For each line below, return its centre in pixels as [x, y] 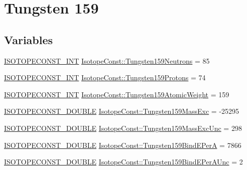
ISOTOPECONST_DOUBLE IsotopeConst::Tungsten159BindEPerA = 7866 [123, 145]
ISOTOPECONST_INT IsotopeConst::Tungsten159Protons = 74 [105, 77]
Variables [29, 39]
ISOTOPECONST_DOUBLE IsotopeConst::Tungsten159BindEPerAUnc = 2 [124, 162]
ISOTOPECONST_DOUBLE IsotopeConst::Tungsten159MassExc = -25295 [122, 111]
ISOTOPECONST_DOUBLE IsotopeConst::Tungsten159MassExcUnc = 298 [123, 128]
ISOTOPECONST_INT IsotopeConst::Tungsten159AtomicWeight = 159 [117, 94]
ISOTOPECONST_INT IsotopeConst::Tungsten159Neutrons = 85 [107, 60]
